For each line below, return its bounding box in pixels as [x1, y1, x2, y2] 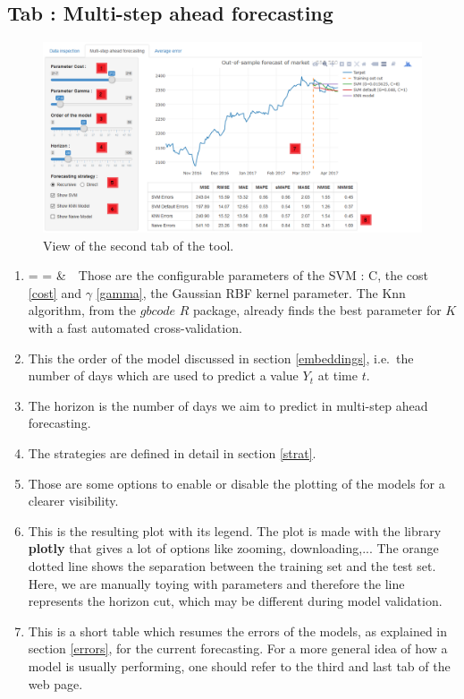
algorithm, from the [28, 301, 137, 320]
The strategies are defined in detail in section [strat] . [28, 443, 316, 462]
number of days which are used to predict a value [28, 366, 299, 385]
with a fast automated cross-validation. [28, 319, 242, 337]
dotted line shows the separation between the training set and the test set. [28, 556, 436, 575]
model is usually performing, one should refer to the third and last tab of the [28, 656, 451, 675]
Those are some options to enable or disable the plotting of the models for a [28, 473, 445, 492]
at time [317, 366, 358, 385]
